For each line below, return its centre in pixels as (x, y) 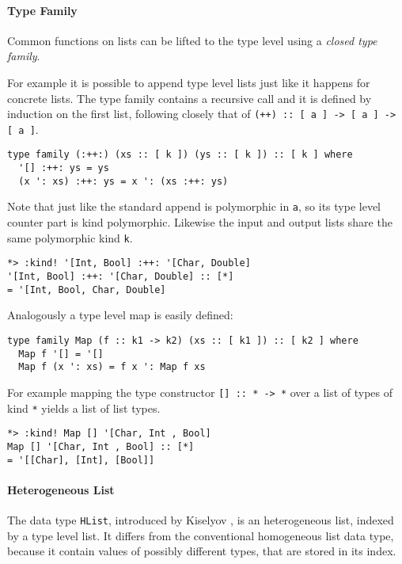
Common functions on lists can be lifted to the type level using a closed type (192, 40)
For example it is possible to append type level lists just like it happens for (189, 82)
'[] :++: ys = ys (64, 168)
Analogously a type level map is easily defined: (120, 315)
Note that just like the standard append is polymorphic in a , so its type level (194, 206)
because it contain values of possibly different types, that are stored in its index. (202, 551)
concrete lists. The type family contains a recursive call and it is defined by (190, 98)
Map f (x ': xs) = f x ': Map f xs (112, 367)
